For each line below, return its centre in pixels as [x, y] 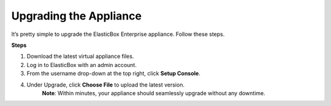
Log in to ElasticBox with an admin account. [82, 65]
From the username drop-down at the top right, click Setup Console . [113, 74]
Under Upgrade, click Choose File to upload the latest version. [106, 85]
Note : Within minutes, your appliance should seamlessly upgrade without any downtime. [154, 93]
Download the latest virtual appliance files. [80, 56]
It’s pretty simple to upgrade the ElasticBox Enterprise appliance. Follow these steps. [118, 34]
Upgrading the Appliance [77, 16]
